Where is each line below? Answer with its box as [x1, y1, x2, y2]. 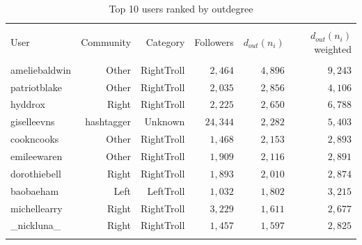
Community [81, 34, 132, 49]
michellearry [10, 200, 63, 215]
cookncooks [10, 132, 59, 146]
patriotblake [10, 79, 62, 94]
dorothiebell [10, 166, 61, 180]
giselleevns [10, 114, 55, 129]
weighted [314, 41, 352, 56]
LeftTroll [147, 183, 185, 198]
